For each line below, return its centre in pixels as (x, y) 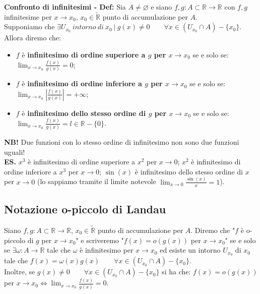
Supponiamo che (29, 26)
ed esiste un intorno (190, 250)
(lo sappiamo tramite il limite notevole (96, 181)
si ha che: (176, 272)
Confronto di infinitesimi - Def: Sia (65, 7)
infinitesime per (28, 16)
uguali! (15, 152)
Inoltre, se (20, 272)
